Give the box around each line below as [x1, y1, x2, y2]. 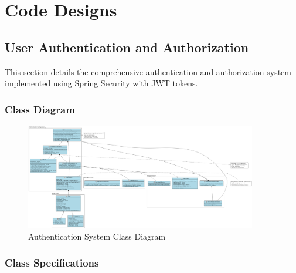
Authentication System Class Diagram [28, 230, 166, 242]
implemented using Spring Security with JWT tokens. [5, 77, 198, 89]
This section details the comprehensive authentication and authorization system [5, 65, 291, 77]
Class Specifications [5, 255, 99, 269]
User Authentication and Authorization [5, 38, 249, 56]
